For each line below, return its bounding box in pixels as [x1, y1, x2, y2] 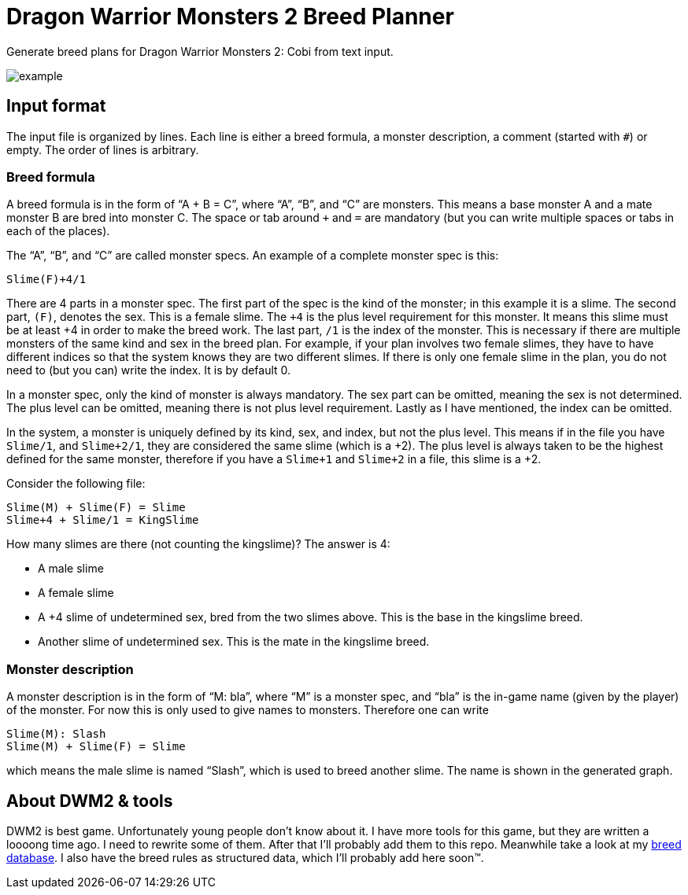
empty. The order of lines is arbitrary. [6, 142, 199, 157]
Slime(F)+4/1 [6, 273, 87, 286]
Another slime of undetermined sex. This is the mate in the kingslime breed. [38, 635, 430, 649]
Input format [6, 96, 106, 116]
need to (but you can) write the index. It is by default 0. [6, 363, 291, 378]
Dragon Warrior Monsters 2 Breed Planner [6, 3, 454, 30]
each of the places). [6, 224, 110, 238]
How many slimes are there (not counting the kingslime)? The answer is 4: [6, 537, 390, 551]
